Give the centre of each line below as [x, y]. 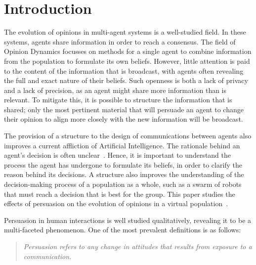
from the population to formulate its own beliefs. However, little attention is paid [127, 61]
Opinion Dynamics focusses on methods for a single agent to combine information [128, 51]
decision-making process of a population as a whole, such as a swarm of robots [123, 184]
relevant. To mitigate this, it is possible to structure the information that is [118, 100]
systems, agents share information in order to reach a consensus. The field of [120, 41]
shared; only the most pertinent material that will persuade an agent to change [124, 109]
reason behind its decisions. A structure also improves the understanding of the [124, 174]
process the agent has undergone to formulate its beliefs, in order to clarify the [123, 164]
